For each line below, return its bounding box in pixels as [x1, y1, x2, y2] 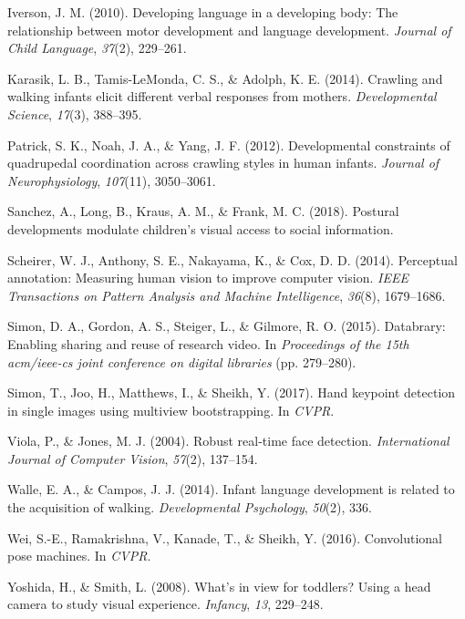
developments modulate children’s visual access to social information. [7, 219, 394, 238]
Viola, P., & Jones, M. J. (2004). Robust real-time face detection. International [7, 431, 449, 450]
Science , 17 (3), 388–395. [7, 104, 142, 123]
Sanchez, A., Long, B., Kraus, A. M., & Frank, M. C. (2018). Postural [7, 201, 399, 221]
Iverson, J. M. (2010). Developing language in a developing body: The [7, 3, 398, 21]
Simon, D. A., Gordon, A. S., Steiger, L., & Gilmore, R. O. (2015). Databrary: [7, 316, 446, 335]
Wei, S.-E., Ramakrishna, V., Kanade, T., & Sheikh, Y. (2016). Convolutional [7, 528, 442, 547]
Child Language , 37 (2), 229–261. [7, 38, 187, 57]
